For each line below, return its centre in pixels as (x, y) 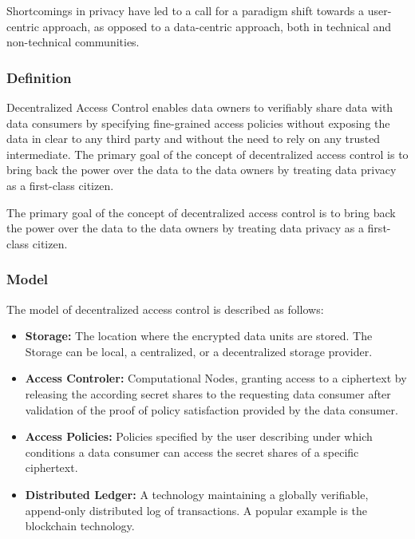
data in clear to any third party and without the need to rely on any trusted (194, 139)
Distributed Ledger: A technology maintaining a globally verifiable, (197, 494)
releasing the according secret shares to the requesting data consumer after (208, 393)
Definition (39, 77)
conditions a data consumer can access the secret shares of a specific (192, 452)
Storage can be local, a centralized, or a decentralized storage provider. (199, 351)
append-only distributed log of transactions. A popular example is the (196, 510)
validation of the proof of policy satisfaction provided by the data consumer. (211, 409)
